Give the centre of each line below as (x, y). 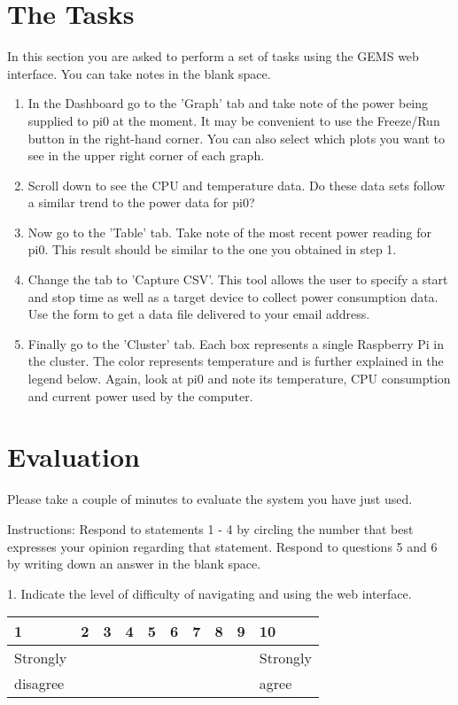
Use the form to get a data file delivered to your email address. (199, 314)
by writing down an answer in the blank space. (134, 564)
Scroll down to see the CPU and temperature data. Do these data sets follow (237, 185)
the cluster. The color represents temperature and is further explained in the (236, 361)
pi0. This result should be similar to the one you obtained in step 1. (212, 249)
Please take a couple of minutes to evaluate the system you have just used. (210, 499)
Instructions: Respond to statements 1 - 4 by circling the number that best (210, 528)
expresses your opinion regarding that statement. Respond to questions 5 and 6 (222, 546)
